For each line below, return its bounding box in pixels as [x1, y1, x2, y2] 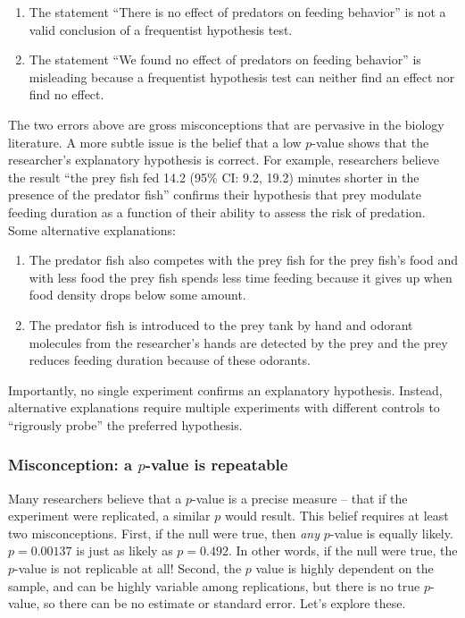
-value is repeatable [145, 453, 288, 476]
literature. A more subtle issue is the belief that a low [8, 132, 302, 151]
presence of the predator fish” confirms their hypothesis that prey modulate [8, 185, 422, 204]
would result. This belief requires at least [224, 506, 449, 525]
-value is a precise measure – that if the [192, 488, 408, 507]
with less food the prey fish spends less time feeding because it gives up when [29, 267, 453, 286]
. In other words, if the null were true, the [228, 541, 458, 560]
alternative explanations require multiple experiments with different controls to [8, 398, 440, 417]
